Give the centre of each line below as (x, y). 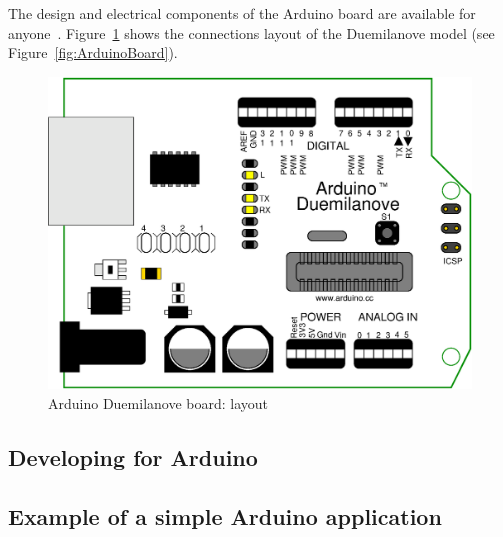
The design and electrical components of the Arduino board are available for (242, 13)
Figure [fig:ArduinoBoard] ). (93, 52)
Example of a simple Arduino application (225, 515)
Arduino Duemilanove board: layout (158, 402)
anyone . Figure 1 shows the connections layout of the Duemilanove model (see (251, 32)
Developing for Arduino (133, 456)
